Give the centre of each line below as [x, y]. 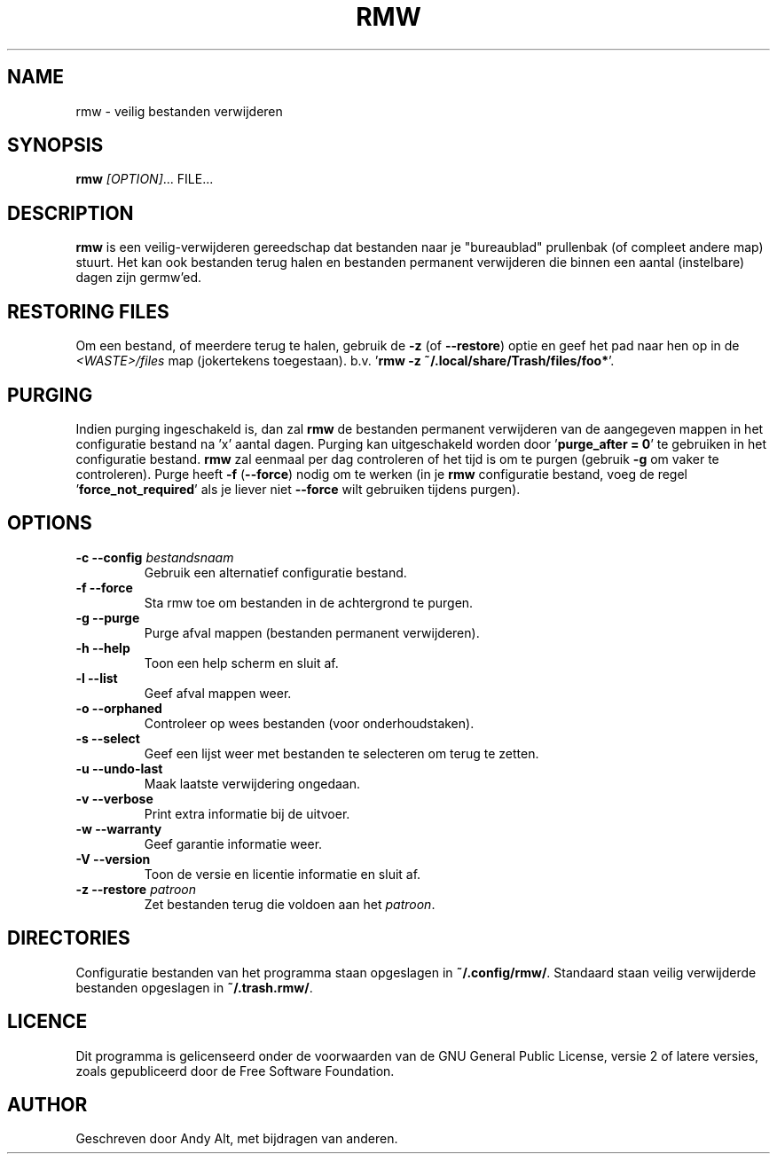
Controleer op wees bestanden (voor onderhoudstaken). [309, 723]
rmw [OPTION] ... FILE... [145, 179]
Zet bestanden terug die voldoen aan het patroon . [290, 904]
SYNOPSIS [55, 145]
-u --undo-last [119, 768]
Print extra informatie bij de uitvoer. [247, 813]
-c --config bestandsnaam [155, 557]
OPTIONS [50, 523]
